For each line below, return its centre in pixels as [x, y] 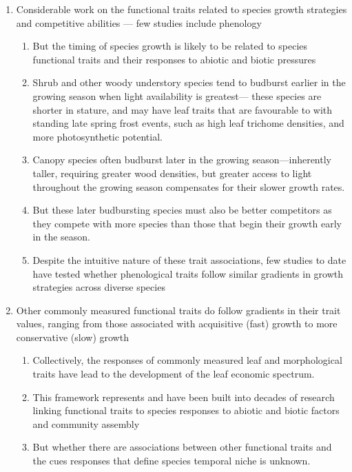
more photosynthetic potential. [97, 136]
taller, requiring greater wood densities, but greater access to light [172, 173]
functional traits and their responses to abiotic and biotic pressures [174, 59]
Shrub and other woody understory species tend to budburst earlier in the [189, 82]
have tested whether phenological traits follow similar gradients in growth [188, 273]
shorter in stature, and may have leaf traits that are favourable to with [183, 109]
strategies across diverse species [99, 287]
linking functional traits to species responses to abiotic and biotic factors [186, 410]
